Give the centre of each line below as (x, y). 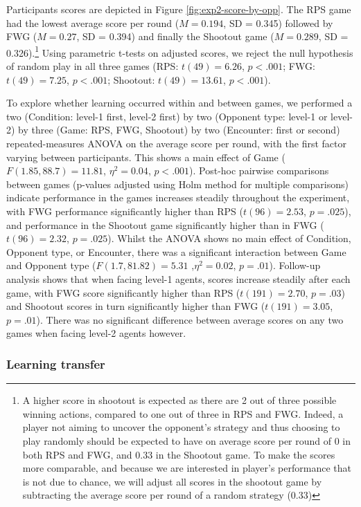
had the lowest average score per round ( (93, 22)
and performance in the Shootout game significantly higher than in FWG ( (165, 224)
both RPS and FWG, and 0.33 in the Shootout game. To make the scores (179, 454)
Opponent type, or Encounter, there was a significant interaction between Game (176, 251)
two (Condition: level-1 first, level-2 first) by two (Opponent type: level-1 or (167, 116)
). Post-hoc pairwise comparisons (259, 170)
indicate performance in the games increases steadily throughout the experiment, (178, 197)
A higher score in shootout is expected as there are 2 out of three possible (179, 400)
